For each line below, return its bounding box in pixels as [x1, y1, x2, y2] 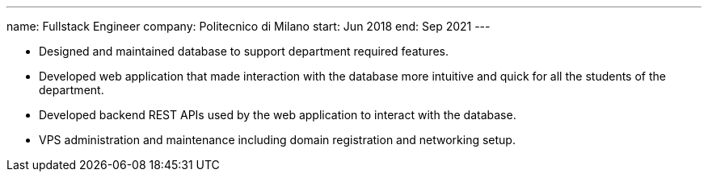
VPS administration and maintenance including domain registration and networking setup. [39, 133, 516, 147]
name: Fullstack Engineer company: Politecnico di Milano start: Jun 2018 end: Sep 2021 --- [6, 19, 491, 33]
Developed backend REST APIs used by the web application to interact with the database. [39, 108, 516, 122]
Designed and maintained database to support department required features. [39, 44, 449, 58]
